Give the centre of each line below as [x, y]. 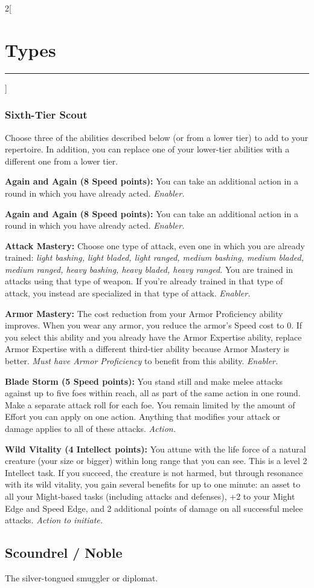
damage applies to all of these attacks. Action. [90, 428]
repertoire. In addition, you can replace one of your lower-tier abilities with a [147, 149]
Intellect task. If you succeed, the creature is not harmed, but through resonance [154, 472]
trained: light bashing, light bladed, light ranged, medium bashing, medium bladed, [155, 257]
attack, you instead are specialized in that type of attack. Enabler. [128, 293]
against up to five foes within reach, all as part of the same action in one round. [153, 393]
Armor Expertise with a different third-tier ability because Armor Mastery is [147, 349]
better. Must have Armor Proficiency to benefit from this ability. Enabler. [142, 361]
